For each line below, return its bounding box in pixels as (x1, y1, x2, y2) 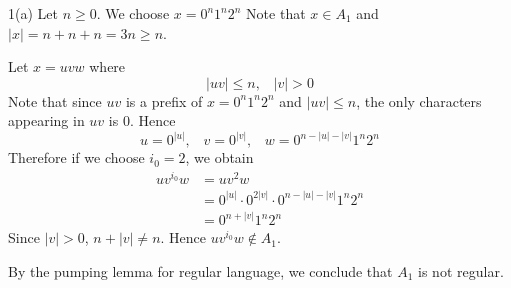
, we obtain (185, 147, 254, 168)
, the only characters (356, 90, 482, 111)
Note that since (8, 90, 102, 111)
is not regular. (418, 260, 504, 281)
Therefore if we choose (8, 147, 145, 168)
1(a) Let (8, 3, 58, 23)
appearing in (8, 110, 85, 131)
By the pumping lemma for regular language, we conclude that (8, 260, 393, 281)
